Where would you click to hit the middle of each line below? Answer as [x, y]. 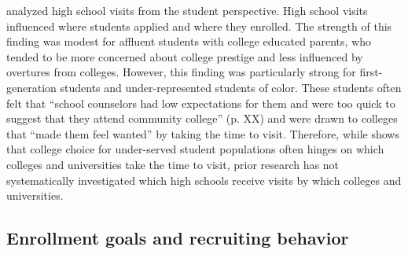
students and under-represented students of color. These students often [231, 87]
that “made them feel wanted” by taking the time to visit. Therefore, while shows [203, 133]
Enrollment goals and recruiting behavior [178, 238]
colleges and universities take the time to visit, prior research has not [173, 164]
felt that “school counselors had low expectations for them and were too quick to [201, 103]
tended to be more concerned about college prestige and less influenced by [185, 56]
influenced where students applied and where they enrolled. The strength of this [199, 26]
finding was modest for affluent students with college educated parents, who [189, 41]
